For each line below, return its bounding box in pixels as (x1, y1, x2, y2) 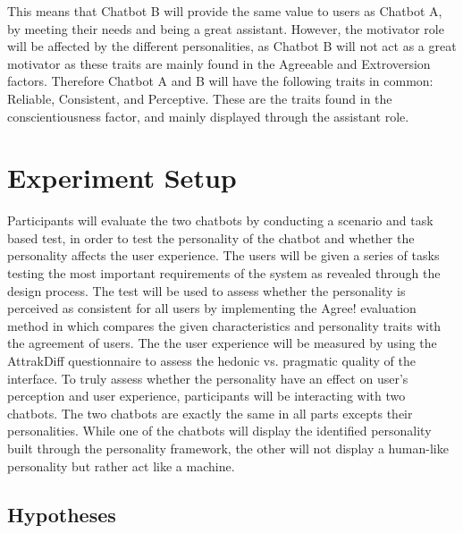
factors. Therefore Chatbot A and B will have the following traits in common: (7, 72, 434, 90)
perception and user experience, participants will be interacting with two (7, 386, 406, 405)
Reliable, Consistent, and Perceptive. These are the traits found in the (7, 89, 392, 107)
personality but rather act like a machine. (7, 456, 235, 475)
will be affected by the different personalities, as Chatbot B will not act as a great (7, 37, 457, 55)
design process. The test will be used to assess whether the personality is (7, 281, 406, 300)
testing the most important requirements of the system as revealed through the (7, 264, 441, 283)
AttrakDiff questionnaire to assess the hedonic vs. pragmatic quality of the (7, 351, 416, 370)
